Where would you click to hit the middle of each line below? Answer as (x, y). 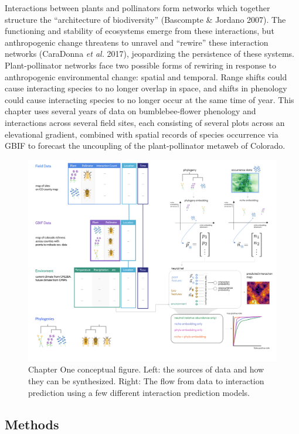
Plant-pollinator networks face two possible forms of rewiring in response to (140, 65)
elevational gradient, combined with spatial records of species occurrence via (142, 134)
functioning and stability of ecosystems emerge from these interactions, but (140, 31)
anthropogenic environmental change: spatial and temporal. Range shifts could (146, 76)
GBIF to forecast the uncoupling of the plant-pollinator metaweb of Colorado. (145, 146)
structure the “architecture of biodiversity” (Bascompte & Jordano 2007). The (145, 19)
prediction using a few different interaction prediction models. (139, 392)
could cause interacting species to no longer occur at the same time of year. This (149, 99)
